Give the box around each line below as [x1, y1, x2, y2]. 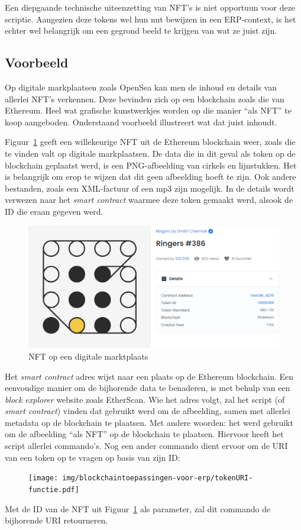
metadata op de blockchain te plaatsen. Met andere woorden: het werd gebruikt [5, 416, 293, 428]
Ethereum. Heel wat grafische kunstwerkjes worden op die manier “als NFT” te [5, 104, 292, 117]
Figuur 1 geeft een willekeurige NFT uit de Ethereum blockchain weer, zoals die [5, 135, 296, 148]
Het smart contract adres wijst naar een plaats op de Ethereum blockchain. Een [5, 370, 294, 382]
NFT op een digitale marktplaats [28, 350, 148, 362]
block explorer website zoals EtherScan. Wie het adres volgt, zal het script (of [5, 393, 285, 405]
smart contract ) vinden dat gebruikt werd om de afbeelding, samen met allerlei [5, 405, 290, 417]
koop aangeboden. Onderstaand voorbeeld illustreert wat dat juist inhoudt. [5, 115, 277, 128]
